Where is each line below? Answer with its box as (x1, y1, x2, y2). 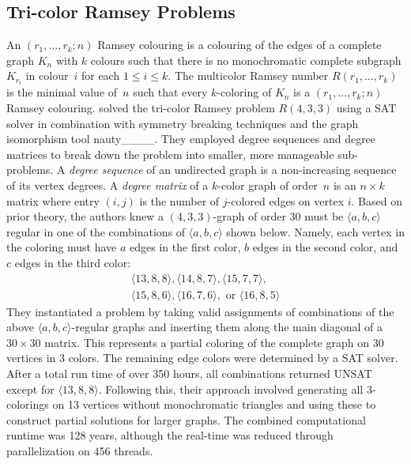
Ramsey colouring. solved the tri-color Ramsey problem (6, 100, 275, 116)
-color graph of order (217, 177, 318, 194)
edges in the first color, (130, 239, 241, 255)
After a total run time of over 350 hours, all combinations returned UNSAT (6, 365, 372, 382)
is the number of (139, 192, 220, 209)
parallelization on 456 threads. (6, 443, 153, 459)
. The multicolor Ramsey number (168, 67, 329, 84)
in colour (25, 67, 69, 84)
